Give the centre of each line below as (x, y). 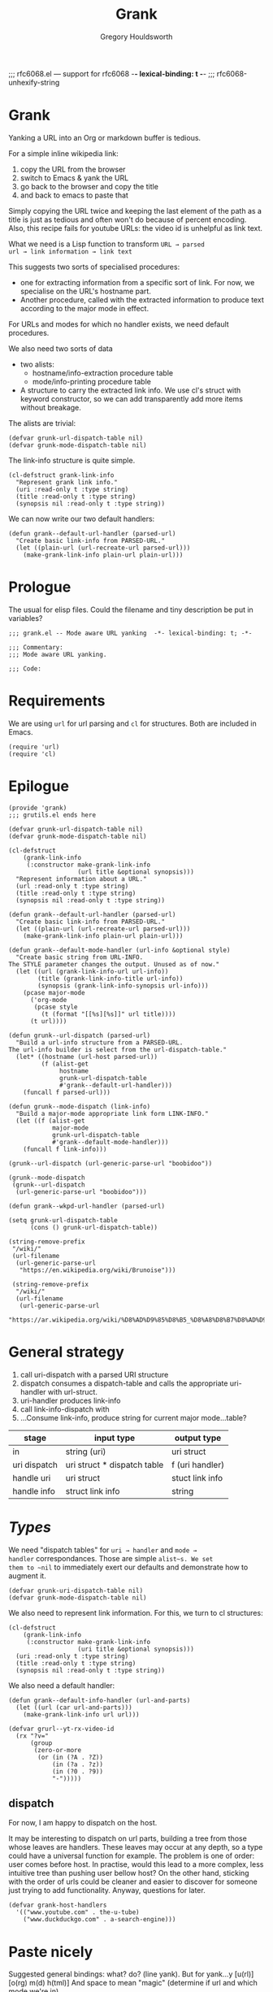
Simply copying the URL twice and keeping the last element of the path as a (135, 210)
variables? (26, 618)
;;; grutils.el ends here (52, 815)
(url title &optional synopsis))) (136, 872)
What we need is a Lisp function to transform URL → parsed (106, 244)
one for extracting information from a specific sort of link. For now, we (137, 282)
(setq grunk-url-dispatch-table (63, 1220)
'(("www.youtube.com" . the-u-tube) (78, 1912)
